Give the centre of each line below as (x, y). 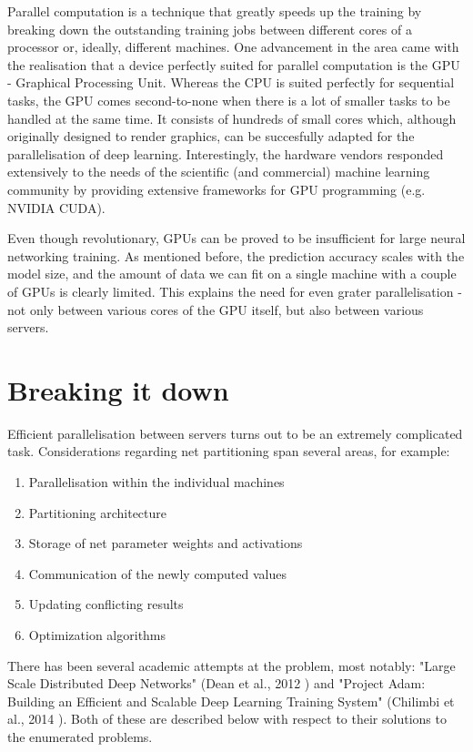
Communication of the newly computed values (157, 573)
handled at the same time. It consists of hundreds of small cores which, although (232, 118)
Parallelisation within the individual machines (156, 482)
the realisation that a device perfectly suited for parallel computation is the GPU (234, 64)
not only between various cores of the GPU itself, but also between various (216, 309)
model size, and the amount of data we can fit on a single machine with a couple (232, 274)
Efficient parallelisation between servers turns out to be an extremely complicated (235, 433)
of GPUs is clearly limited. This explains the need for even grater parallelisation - (235, 291)
